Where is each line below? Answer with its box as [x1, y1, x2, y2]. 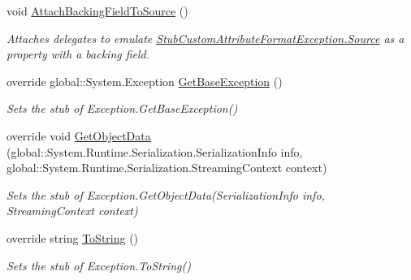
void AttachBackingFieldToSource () [6, 2, 188, 19]
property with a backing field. [6, 45, 150, 62]
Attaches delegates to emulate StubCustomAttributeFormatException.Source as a [6, 29, 405, 46]
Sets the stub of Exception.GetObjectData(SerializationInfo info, [6, 186, 325, 203]
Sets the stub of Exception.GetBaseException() [6, 100, 238, 117]
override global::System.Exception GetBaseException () [6, 72, 283, 89]
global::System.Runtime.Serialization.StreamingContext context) [6, 159, 327, 176]
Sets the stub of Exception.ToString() [6, 256, 191, 274]
